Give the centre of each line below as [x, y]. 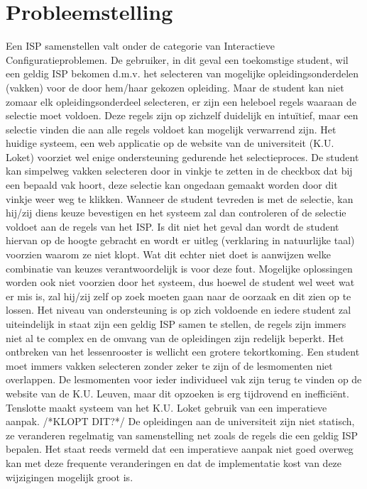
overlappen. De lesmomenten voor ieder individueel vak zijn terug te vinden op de [184, 379]
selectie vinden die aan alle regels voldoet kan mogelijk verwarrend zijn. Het [171, 129]
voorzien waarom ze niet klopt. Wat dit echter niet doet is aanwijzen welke [168, 254]
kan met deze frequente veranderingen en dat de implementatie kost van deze [174, 462]
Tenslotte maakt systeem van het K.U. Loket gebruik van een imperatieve [166, 407]
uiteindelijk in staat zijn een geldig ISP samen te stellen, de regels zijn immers [176, 324]
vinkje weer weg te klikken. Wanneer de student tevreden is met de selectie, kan [180, 198]
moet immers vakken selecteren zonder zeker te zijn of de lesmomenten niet [169, 365]
